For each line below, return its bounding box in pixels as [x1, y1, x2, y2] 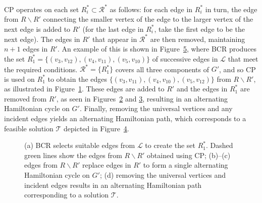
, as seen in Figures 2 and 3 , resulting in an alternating [56, 93, 228, 104]
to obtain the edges [47, 73, 107, 84]
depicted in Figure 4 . [63, 123, 129, 133]
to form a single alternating [143, 160, 228, 170]
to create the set [145, 140, 195, 150]
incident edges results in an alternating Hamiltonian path [24, 179, 202, 190]
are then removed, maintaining [150, 33, 245, 44]
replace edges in [82, 160, 131, 170]
